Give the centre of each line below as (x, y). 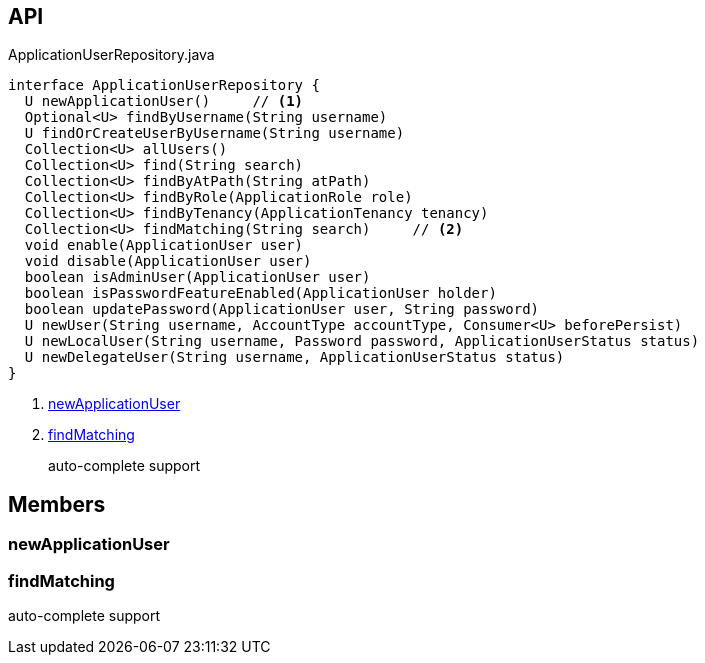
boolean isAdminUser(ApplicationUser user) (197, 277)
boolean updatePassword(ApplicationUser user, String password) (282, 309)
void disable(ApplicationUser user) (168, 261)
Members (57, 504)
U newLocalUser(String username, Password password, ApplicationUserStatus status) (362, 341)
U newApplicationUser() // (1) (164, 101)
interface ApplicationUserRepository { (164, 85)
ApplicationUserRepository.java (111, 55)
